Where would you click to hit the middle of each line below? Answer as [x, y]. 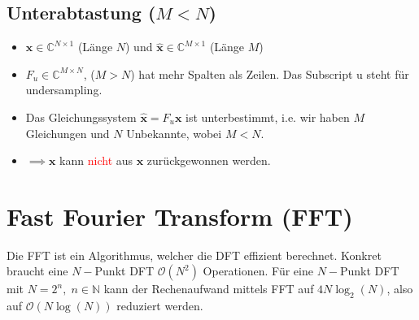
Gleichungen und [68, 133]
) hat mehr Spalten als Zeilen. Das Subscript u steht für [270, 74]
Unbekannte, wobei [174, 133]
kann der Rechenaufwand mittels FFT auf [209, 289]
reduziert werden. [160, 306]
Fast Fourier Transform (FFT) [180, 216]
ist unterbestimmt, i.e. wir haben [268, 117]
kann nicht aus [96, 160]
